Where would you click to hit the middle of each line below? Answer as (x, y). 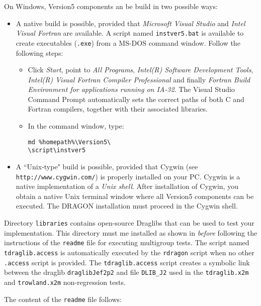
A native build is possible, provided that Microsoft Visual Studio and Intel (130, 23)
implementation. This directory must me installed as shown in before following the (131, 232)
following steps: (39, 53)
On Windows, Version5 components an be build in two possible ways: (111, 6)
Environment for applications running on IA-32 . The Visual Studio (131, 89)
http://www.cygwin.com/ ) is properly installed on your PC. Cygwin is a (128, 176)
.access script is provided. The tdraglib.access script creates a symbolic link (127, 262)
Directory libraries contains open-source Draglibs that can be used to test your (129, 223)
